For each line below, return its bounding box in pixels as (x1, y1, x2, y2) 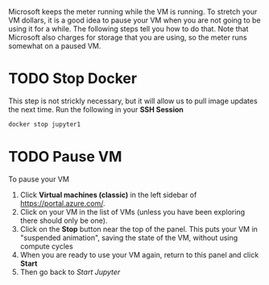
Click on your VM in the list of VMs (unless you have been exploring (19, 207, 246, 216)
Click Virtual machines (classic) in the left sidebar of (19, 190, 197, 199)
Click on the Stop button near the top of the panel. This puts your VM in (19, 224, 258, 233)
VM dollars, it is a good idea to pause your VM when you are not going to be (8, 15, 261, 25)
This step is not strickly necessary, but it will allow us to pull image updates (8, 96, 258, 106)
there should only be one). (19, 216, 108, 225)
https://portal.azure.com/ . (19, 198, 106, 208)
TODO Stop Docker (8, 69, 138, 88)
